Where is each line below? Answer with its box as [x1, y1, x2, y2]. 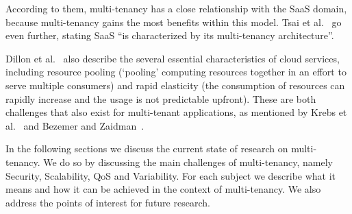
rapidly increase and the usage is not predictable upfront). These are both [5, 91, 316, 106]
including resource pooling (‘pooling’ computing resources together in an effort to [5, 64, 347, 79]
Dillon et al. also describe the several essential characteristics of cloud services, [5, 51, 340, 65]
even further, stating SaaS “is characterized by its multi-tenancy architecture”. [5, 28, 334, 43]
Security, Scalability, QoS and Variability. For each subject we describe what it [5, 168, 336, 182]
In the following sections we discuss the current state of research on [5, 141, 288, 156]
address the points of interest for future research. [5, 195, 210, 209]
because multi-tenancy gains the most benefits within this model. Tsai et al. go [5, 14, 342, 29]
